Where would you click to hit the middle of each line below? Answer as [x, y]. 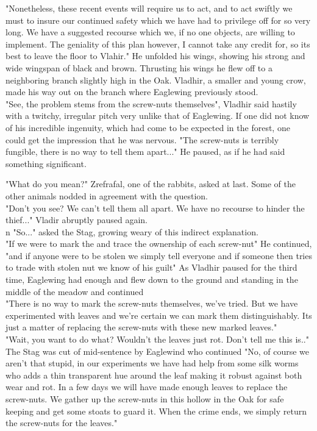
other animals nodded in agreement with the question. [107, 195]
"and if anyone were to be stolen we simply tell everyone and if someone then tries [159, 255]
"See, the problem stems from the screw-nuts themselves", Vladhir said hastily [151, 103]
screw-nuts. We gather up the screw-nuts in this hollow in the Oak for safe [145, 399]
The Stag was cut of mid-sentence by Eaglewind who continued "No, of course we [157, 351]
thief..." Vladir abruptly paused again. [77, 220]
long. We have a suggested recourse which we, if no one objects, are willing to [150, 32]
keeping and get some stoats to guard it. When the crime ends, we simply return [156, 411]
